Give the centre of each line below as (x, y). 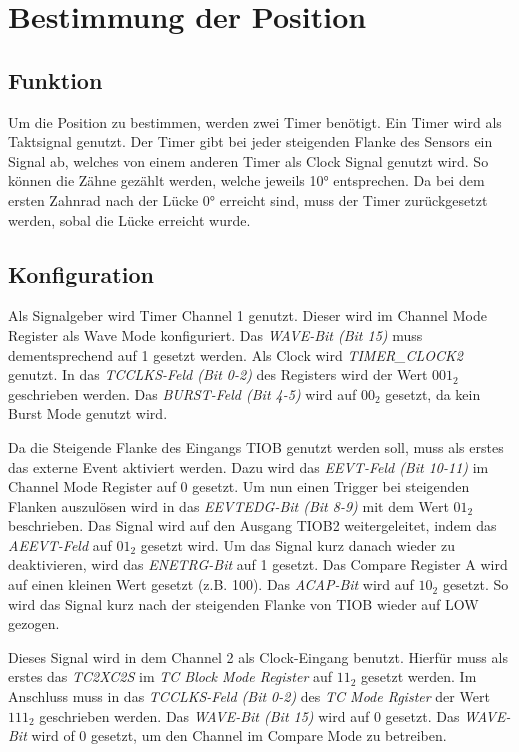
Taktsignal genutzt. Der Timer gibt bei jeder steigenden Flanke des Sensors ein (250, 141)
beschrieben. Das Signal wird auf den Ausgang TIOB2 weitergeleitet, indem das (252, 525)
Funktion (55, 79)
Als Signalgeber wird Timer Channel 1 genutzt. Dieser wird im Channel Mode (247, 315)
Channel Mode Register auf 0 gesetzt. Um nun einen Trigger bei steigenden (239, 486)
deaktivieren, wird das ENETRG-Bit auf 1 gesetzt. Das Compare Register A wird (258, 564)
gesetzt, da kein (433, 393)
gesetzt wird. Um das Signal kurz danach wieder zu (297, 544)
